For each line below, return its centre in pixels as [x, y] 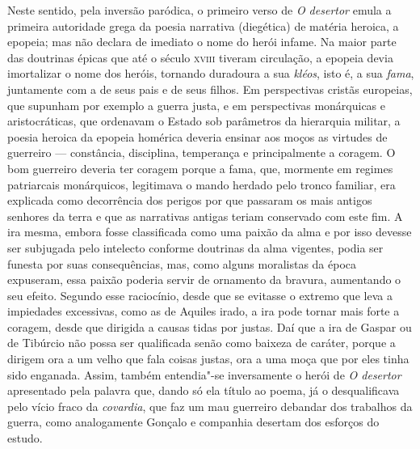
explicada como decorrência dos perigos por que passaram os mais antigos [190, 200]
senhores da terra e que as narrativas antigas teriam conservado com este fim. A [205, 216]
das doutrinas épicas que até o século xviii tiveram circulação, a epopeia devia [200, 57]
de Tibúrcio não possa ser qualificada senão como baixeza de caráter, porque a [202, 343]
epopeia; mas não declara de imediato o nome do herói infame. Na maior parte [202, 42]
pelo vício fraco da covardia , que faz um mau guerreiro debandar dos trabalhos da [210, 406]
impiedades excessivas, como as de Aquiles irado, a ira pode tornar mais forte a [204, 311]
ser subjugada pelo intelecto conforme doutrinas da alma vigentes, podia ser [195, 247]
